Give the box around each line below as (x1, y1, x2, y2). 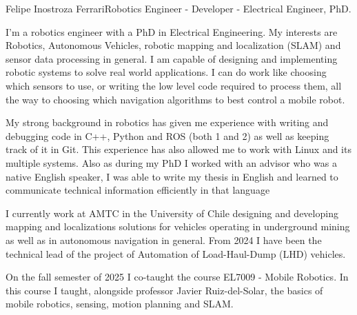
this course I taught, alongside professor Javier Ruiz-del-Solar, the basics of (6, 283, 323, 297)
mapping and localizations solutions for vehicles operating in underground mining (6, 219, 350, 234)
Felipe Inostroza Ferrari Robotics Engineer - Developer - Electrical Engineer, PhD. (6, 1, 351, 15)
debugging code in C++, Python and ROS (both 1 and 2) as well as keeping (6, 128, 329, 143)
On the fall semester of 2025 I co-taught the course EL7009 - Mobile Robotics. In (6, 270, 349, 284)
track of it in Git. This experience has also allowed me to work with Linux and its (6, 142, 351, 156)
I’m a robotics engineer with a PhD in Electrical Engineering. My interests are (6, 24, 338, 39)
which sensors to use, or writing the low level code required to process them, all (6, 78, 342, 92)
